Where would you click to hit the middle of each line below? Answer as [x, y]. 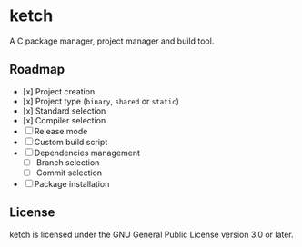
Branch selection [68, 162]
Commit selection [69, 173]
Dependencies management [87, 153]
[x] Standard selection [64, 111]
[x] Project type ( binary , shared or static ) [101, 101]
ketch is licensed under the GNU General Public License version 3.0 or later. [151, 234]
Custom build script [71, 142]
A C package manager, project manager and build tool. [112, 41]
